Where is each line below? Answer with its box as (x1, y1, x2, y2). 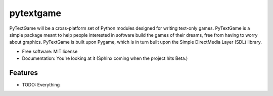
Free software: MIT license (22, 48, 78, 54)
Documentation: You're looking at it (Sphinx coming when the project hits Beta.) (22, 55, 188, 61)
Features (9, 68, 38, 77)
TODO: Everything (22, 82, 60, 88)
